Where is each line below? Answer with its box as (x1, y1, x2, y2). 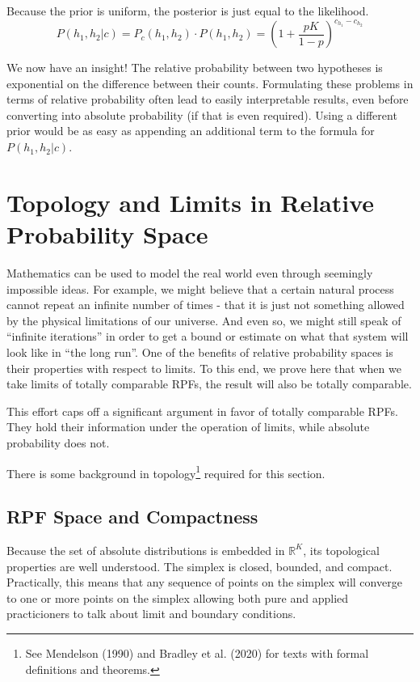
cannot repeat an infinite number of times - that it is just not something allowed (6, 296, 405, 313)
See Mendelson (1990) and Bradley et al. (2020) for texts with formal (25, 644, 369, 661)
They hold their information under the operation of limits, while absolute (6, 418, 370, 435)
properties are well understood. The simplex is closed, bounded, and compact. (6, 557, 393, 574)
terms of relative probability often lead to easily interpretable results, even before (6, 91, 409, 108)
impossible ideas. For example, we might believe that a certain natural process (6, 280, 394, 297)
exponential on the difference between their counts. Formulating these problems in (6, 74, 414, 91)
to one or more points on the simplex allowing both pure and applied (6, 589, 349, 606)
